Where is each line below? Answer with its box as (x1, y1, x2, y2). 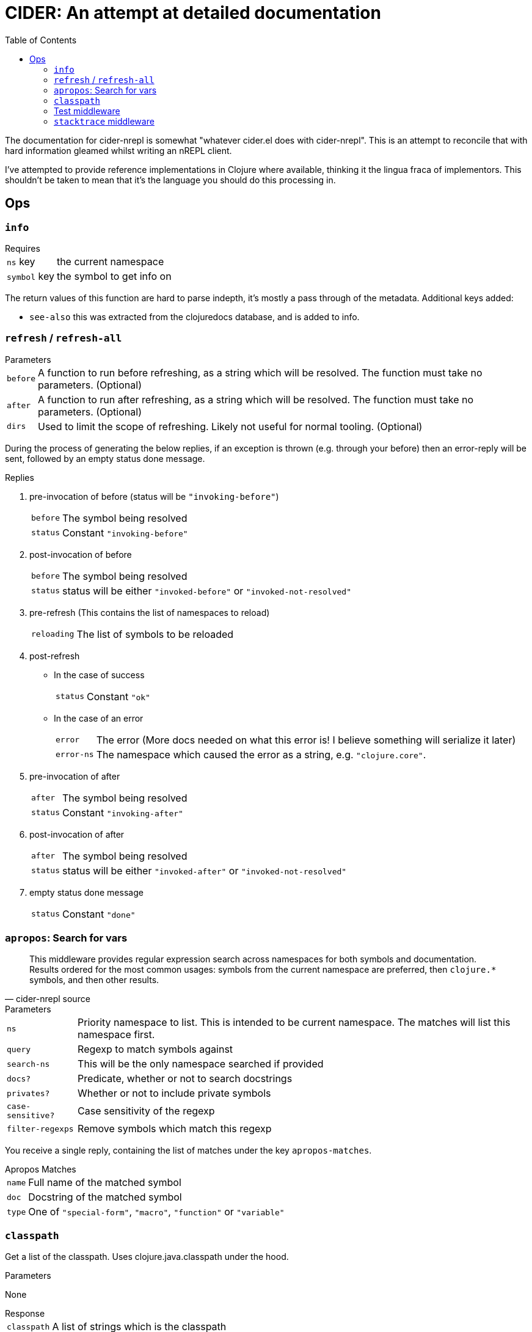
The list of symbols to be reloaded (76, 628, 234, 640)
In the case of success (54, 669, 145, 680)
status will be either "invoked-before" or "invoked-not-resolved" (62, 584, 351, 597)
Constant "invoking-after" (62, 806, 183, 819)
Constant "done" (62, 907, 136, 920)
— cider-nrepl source (5, 994, 90, 1004)
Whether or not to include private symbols (78, 1087, 271, 1100)
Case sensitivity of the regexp (78, 1105, 215, 1118)
